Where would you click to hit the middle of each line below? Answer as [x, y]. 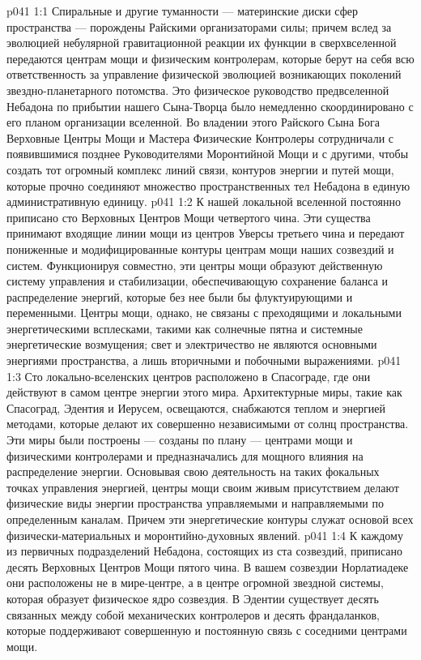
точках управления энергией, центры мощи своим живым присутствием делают [203, 487]
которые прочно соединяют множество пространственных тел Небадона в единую [208, 185]
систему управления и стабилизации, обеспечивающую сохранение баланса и [198, 281]
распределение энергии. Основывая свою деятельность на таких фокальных [193, 471]
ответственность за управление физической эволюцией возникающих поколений [204, 74]
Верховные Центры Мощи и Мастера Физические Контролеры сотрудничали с [200, 137]
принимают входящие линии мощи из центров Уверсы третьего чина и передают [206, 233]
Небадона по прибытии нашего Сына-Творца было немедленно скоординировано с [210, 106]
